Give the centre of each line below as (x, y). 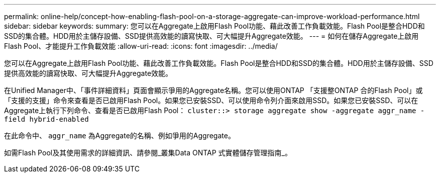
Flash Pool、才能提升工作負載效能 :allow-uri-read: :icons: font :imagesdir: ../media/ (141, 46)
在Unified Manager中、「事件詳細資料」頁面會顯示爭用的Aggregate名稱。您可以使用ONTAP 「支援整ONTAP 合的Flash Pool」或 (213, 90)
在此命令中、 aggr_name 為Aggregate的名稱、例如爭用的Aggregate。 (120, 136)
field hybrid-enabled (46, 119)
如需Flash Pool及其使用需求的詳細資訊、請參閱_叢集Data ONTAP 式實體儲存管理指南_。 (148, 153)
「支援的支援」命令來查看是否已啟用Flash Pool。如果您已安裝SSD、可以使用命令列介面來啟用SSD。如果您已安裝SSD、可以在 (211, 100)
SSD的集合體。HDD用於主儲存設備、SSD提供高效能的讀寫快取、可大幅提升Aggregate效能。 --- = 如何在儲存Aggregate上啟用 (211, 36)
